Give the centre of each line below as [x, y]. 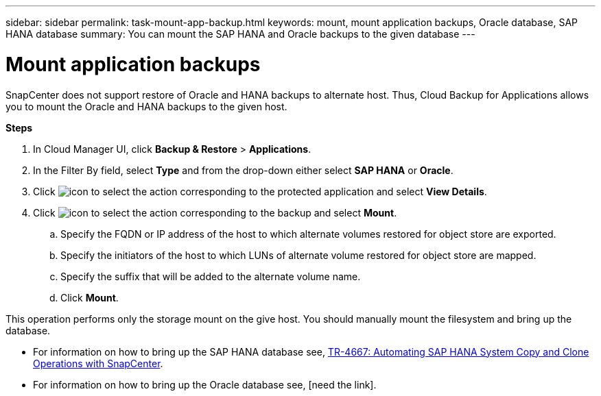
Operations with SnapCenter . [98, 363]
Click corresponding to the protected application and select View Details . [260, 191]
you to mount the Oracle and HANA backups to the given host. [146, 106]
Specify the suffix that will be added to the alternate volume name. [211, 276]
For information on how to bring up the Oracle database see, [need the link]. [205, 384]
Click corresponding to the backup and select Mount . [215, 212]
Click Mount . [90, 297]
